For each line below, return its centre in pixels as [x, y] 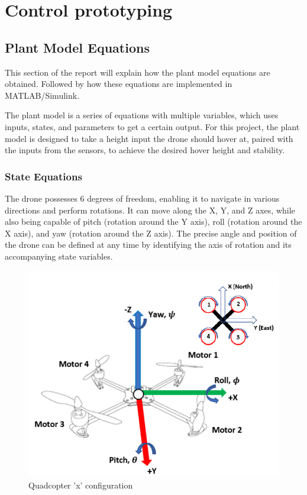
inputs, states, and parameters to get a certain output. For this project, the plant [152, 126]
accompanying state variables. [59, 256]
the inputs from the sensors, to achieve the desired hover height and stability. [145, 150]
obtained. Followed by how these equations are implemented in [119, 84]
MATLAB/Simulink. [42, 95]
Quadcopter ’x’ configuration [81, 485]
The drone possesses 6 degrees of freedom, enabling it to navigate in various [142, 198]
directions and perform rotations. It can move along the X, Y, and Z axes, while [150, 210]
